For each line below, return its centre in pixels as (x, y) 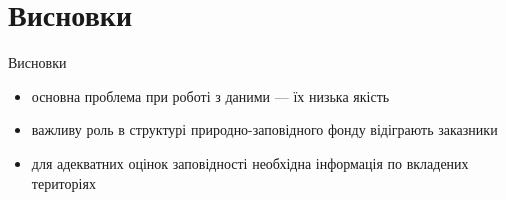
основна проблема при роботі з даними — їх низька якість (210, 95)
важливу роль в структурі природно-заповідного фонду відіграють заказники (264, 129)
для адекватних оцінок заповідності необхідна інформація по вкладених (250, 162)
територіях (63, 182)
